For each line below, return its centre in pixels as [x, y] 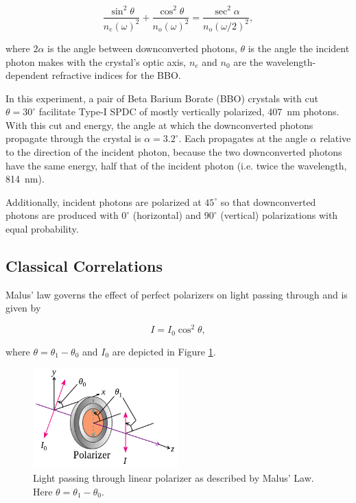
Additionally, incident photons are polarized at [104, 201]
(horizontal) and [167, 215]
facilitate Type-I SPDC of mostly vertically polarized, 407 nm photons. [189, 112]
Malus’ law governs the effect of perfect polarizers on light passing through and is [177, 294]
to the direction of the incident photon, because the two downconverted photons [174, 152]
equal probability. [42, 229]
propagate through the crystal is [73, 138]
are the [248, 61]
